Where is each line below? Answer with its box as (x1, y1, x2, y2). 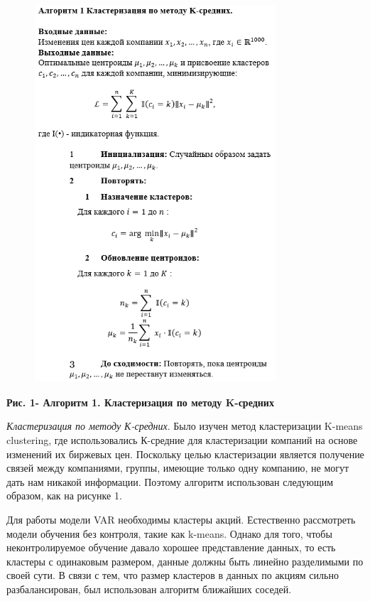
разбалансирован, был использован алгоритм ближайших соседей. (6, 582, 292, 596)
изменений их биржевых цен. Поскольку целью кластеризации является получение (6, 446, 364, 461)
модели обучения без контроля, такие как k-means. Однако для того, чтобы (6, 526, 332, 541)
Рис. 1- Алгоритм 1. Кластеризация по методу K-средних (6, 394, 274, 409)
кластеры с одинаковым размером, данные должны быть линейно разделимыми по (6, 553, 364, 568)
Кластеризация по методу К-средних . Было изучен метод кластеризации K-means (6, 418, 363, 433)
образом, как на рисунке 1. (6, 488, 122, 503)
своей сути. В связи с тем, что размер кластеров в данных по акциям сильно (6, 568, 339, 583)
